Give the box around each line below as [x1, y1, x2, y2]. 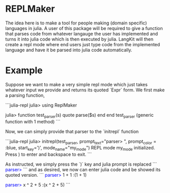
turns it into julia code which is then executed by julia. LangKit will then [5, 36, 154, 42]
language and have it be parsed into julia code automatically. [5, 47, 132, 53]
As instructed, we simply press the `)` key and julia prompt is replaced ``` [5, 161, 157, 168]
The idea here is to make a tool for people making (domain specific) [5, 20, 147, 26]
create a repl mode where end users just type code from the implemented [5, 41, 160, 47]
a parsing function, [5, 92, 45, 98]
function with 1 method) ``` [5, 118, 61, 124]
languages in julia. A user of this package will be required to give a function [5, 25, 163, 31]
